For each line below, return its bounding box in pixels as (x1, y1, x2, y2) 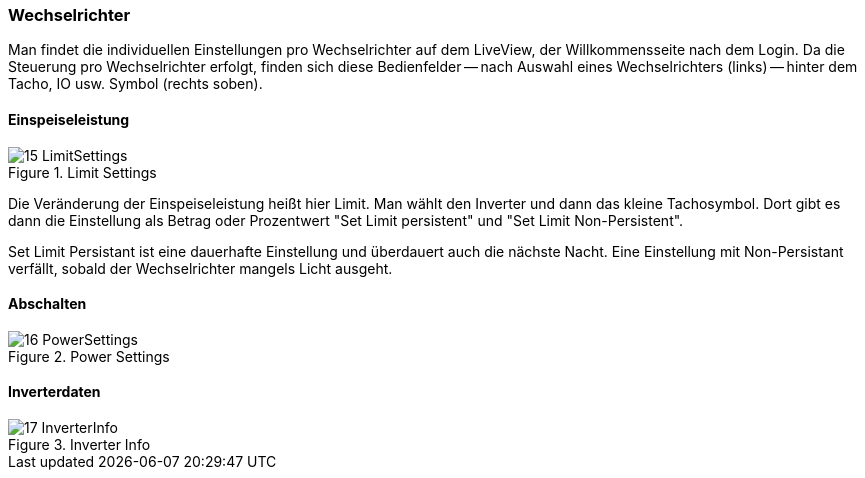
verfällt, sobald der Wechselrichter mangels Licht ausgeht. (8, 259, 393, 277)
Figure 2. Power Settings (8, 347, 170, 365)
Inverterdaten (8, 383, 101, 401)
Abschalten (8, 295, 87, 313)
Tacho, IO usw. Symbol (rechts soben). (8, 75, 263, 93)
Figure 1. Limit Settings (8, 163, 157, 181)
